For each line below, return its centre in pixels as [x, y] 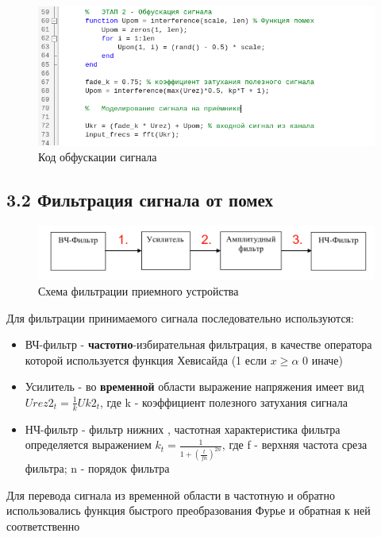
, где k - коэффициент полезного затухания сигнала [224, 402]
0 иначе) [323, 359]
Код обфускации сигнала [98, 156]
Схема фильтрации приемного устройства [139, 290]
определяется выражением [88, 444]
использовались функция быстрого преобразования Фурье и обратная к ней [189, 510]
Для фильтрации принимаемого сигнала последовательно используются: [180, 317]
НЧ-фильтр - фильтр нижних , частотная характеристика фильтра [183, 429]
